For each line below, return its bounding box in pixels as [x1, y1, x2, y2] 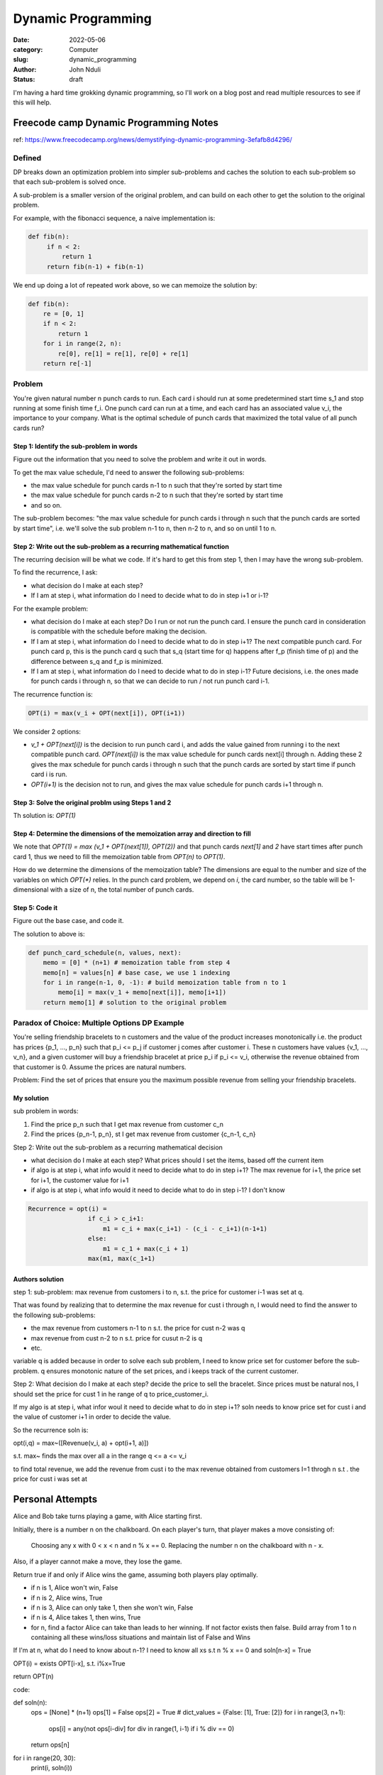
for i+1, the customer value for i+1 [30, 1176, 129, 1184]
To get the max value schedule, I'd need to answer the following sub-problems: [13, 468, 245, 476]
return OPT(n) [13, 1672, 54, 1681]
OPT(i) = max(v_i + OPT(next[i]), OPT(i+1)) [28, 709, 186, 717]
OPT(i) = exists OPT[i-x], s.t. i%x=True [13, 1659, 126, 1668]
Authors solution [13, 1274, 64, 1283]
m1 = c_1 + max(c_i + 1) [103, 1245, 189, 1252]
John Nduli [69, 65, 101, 74]
